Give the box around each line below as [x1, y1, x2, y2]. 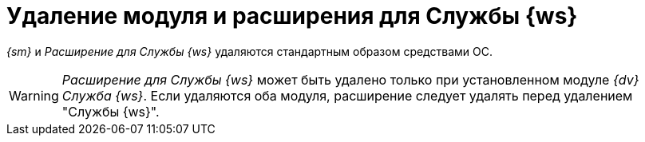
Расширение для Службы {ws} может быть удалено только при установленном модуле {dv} [61, 71, 639, 88]
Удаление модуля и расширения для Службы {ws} [6, 2, 578, 30]
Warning [9, 87, 59, 104]
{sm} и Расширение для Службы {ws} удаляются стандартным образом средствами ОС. [6, 44, 493, 58]
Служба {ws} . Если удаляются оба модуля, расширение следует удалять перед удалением [61, 87, 633, 104]
